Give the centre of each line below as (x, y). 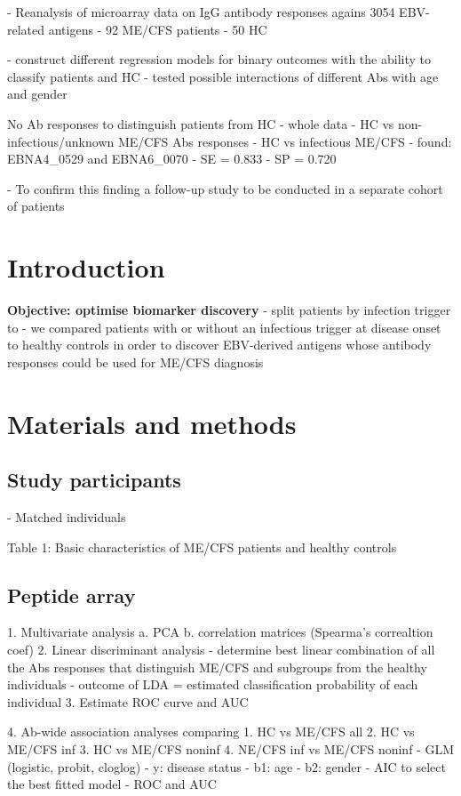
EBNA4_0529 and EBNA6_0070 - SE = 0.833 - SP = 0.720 (172, 159)
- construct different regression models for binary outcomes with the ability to (219, 59)
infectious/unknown (61, 141)
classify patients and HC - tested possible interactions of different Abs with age (223, 76)
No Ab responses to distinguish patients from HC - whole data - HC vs (201, 123)
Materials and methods (152, 423)
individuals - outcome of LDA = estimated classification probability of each (213, 684)
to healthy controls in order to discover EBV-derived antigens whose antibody (219, 345)
